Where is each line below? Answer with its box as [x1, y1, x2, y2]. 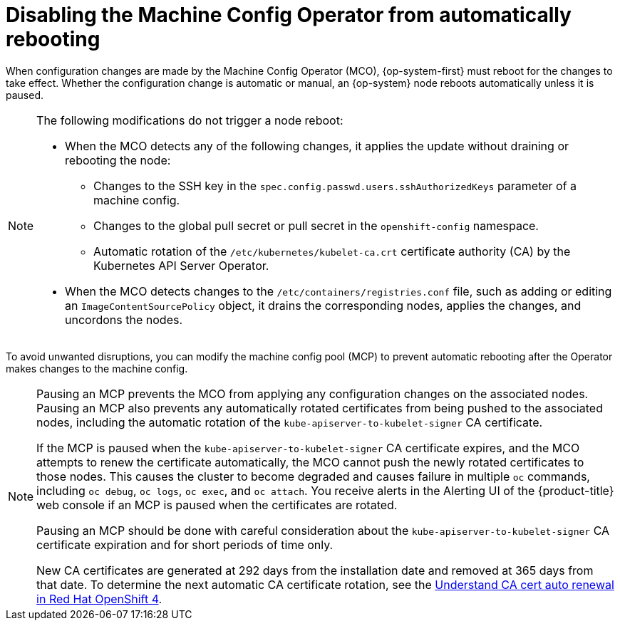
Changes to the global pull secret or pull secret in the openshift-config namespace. [93, 218, 539, 233]
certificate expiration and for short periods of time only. [36, 537, 334, 552]
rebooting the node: [65, 152, 171, 167]
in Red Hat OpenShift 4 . [36, 591, 162, 606]
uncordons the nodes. [65, 312, 183, 327]
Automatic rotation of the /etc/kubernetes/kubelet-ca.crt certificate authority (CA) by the [93, 244, 571, 259]
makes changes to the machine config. [6, 362, 188, 375]
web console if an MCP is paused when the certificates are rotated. [36, 497, 398, 512]
